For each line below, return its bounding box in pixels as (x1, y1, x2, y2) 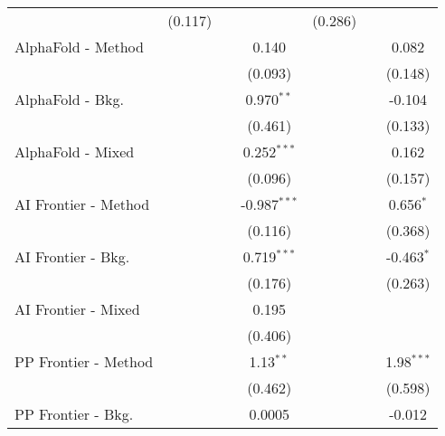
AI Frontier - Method (14, 194, 150, 214)
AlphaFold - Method (14, 36, 144, 57)
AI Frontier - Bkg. (14, 246, 130, 267)
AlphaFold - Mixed (14, 141, 135, 162)
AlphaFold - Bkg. (14, 89, 124, 109)
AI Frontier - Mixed (14, 299, 140, 319)
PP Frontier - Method (14, 351, 154, 372)
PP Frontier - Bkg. (14, 403, 134, 424)
